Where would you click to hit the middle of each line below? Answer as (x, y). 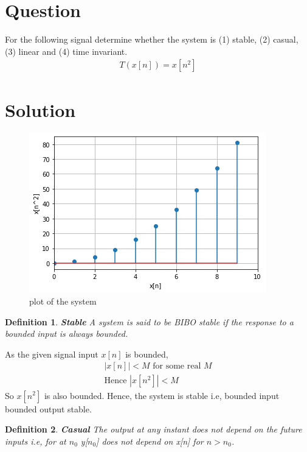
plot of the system (63, 301)
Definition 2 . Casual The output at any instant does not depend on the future (153, 429)
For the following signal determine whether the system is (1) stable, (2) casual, (152, 39)
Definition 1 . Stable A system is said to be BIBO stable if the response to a (149, 321)
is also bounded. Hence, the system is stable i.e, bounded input (162, 395)
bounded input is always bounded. (67, 334)
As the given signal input (52, 354)
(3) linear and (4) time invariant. (66, 51)
